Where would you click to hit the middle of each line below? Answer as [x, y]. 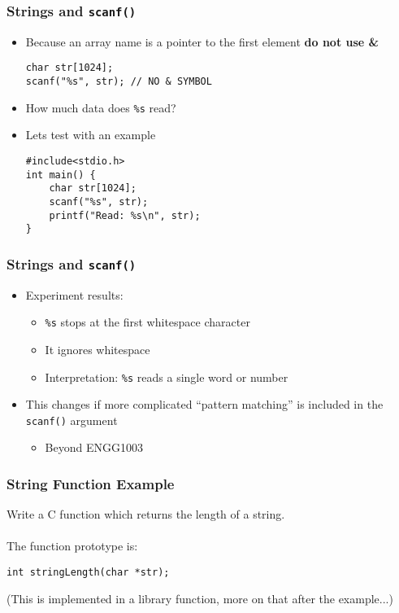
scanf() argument [72, 420]
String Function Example [91, 483]
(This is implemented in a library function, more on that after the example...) [200, 598]
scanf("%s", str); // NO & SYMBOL [119, 82]
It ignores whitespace [98, 349]
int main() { [61, 175]
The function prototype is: [72, 546]
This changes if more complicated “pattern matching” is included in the [204, 404]
